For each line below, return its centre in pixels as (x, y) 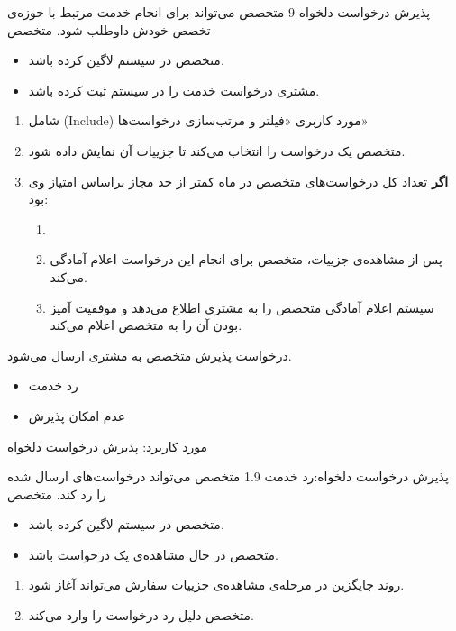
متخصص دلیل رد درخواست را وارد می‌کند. (141, 615)
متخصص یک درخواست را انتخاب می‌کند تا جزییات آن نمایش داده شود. (217, 150)
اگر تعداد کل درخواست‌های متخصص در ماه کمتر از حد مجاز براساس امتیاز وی (238, 181)
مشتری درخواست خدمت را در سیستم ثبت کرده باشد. (174, 90)
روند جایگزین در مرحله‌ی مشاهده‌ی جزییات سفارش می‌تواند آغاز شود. (216, 585)
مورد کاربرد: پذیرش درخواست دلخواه (108, 446)
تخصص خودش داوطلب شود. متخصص (109, 29)
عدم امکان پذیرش (77, 415)
